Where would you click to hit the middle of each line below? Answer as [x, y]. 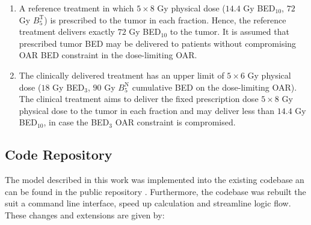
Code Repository [59, 154]
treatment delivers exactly [67, 31]
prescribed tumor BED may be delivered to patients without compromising [158, 43]
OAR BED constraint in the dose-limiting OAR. [108, 55]
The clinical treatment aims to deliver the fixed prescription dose [139, 99]
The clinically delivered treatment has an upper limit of [122, 75]
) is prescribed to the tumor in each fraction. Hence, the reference [165, 19]
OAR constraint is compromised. [175, 122]
